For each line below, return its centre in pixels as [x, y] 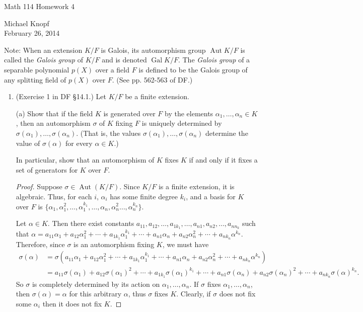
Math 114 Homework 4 [40, 6]
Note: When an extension [43, 50]
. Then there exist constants [91, 223]
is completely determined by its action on [96, 284]
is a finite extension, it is [196, 186]
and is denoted [124, 60]
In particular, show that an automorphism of [85, 160]
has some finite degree [144, 196]
